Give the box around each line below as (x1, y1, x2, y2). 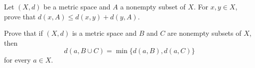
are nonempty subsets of (167, 28, 242, 38)
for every (4, 55, 31, 65)
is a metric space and (72, 28, 137, 38)
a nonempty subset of (120, 1, 186, 11)
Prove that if (4, 28, 43, 38)
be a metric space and (43, 1, 111, 11)
